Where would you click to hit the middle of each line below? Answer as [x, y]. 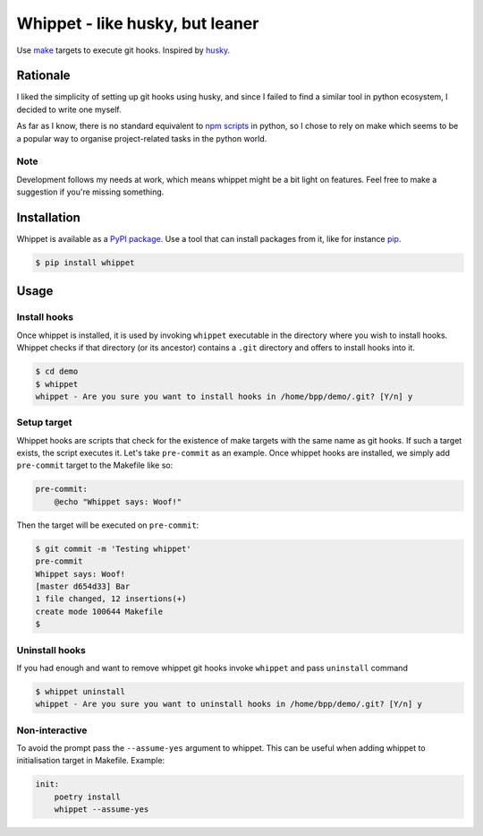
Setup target [44, 423]
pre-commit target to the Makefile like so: [95, 465]
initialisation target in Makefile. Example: [91, 761]
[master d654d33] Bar [83, 586]
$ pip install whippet [85, 263]
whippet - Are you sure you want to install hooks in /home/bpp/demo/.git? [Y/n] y [224, 396]
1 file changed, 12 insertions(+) [111, 599]
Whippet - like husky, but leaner [138, 23]
